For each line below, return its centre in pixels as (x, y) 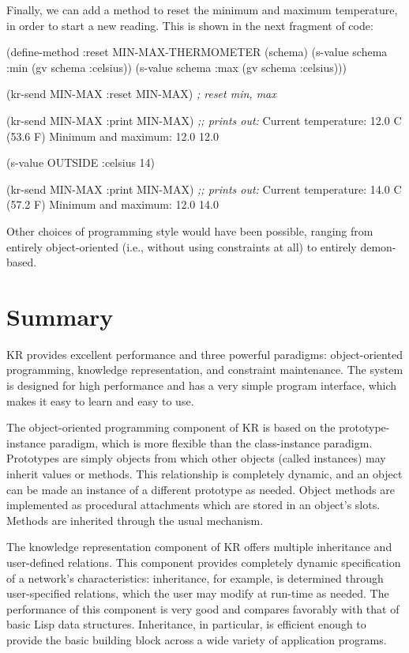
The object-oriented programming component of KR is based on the (171, 427)
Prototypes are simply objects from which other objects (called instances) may (196, 458)
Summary (60, 316)
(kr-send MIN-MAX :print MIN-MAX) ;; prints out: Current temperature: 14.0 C (204, 189)
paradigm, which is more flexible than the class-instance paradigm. (211, 442)
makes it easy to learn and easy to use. (100, 400)
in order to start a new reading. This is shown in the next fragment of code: (190, 25)
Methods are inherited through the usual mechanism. (135, 520)
